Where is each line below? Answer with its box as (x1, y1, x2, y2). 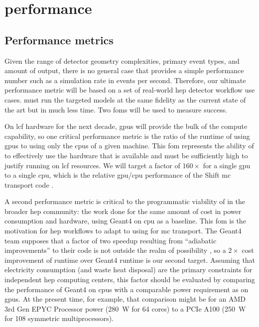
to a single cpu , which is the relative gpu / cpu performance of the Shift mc (4, 170, 231, 180)
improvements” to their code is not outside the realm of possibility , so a (4, 245, 226, 255)
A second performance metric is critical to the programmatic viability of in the (4, 196, 245, 207)
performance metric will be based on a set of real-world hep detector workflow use (4, 85, 255, 95)
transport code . (4, 179, 54, 190)
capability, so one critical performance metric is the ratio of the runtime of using (4, 130, 250, 141)
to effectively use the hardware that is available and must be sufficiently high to (4, 150, 248, 160)
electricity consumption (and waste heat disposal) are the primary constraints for (4, 264, 253, 275)
